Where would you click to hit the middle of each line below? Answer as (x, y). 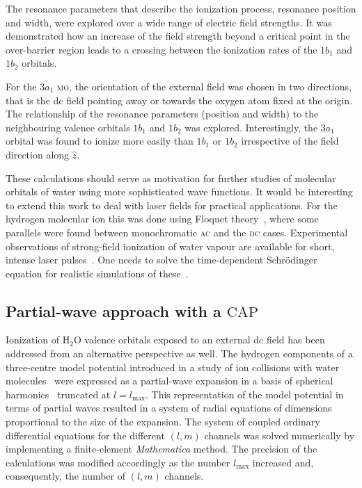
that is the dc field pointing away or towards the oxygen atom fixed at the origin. (179, 100)
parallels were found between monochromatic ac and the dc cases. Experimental (177, 232)
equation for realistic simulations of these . (97, 273)
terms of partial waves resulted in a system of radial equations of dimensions (169, 408)
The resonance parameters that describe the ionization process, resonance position (181, 8)
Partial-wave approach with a (113, 310)
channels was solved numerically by (280, 435)
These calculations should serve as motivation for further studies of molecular (171, 178)
